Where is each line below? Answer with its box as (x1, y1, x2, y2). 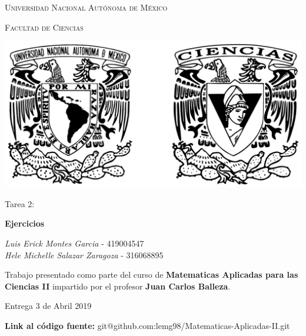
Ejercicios (5, 217, 45, 229)
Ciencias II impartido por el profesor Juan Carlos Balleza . (5, 280, 231, 292)
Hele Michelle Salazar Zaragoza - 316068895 (5, 248, 164, 261)
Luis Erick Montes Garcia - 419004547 (5, 237, 144, 249)
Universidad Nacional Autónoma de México (5, 1, 168, 13)
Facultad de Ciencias (5, 21, 84, 33)
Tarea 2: (5, 197, 35, 209)
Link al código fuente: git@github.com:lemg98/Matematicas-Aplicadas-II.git (5, 320, 290, 331)
